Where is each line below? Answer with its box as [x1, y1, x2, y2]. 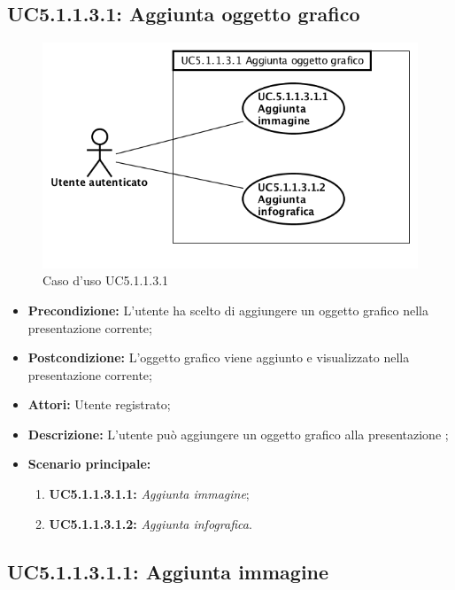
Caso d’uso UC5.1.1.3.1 [42, 271, 169, 290]
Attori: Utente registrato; [27, 395, 171, 414]
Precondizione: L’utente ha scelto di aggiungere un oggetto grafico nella [27, 300, 429, 319]
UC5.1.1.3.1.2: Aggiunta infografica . [49, 514, 252, 532]
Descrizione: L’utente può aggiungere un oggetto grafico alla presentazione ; [27, 424, 449, 443]
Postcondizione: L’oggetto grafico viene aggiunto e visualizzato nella [27, 348, 410, 367]
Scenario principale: [27, 454, 151, 473]
